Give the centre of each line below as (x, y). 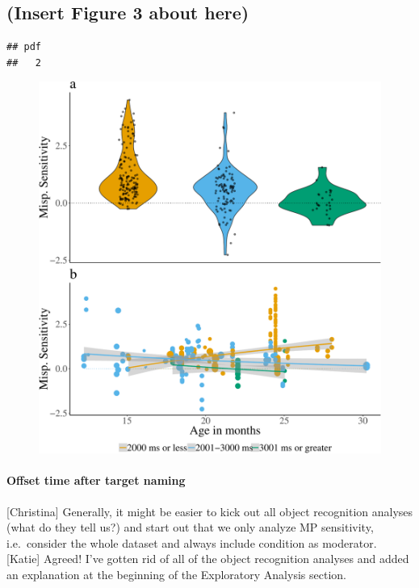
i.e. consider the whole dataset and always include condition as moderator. (192, 542)
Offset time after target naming (96, 480)
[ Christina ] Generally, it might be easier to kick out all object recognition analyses (210, 511)
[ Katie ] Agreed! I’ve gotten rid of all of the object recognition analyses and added (208, 559)
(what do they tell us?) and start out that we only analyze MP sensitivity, (190, 527)
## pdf (24, 47)
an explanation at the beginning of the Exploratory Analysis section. (176, 575)
